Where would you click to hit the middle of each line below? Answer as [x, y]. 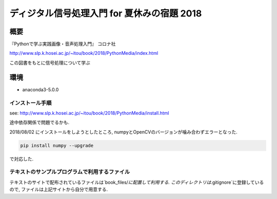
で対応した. [22, 158]
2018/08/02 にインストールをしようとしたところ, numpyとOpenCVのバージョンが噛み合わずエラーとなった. [124, 132]
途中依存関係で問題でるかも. [39, 123]
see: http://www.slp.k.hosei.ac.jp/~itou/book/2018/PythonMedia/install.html [89, 113]
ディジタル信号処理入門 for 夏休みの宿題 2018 [106, 13]
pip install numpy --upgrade [57, 145]
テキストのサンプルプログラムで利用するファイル [70, 172]
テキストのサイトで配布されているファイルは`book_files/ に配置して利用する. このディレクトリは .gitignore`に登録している [137, 182]
